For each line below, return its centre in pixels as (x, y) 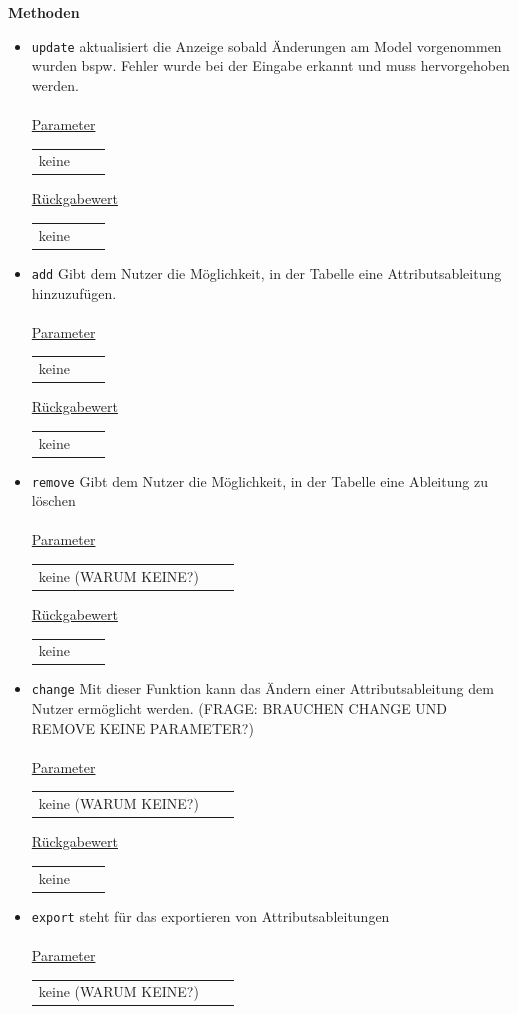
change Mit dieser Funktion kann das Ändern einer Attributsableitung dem (262, 688)
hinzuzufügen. (74, 292)
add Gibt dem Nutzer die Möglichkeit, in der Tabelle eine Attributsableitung (266, 272)
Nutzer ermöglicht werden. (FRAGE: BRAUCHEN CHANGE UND (239, 708)
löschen (53, 500)
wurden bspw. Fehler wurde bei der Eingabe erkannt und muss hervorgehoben (270, 65)
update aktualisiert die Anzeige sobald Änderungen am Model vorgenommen (266, 45)
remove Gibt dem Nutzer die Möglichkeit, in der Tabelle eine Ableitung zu (259, 480)
